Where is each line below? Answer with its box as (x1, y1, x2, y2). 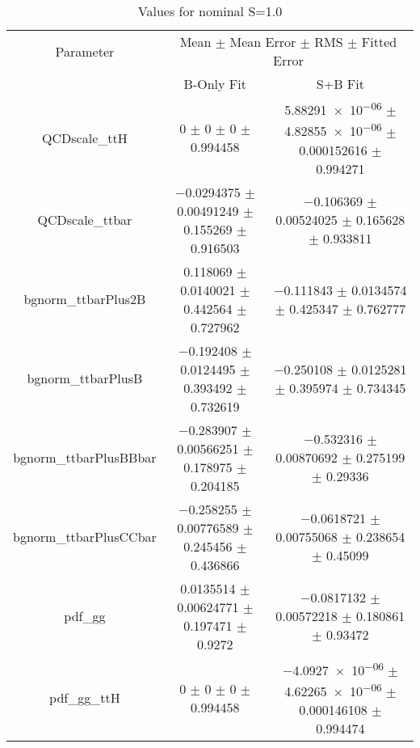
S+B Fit (316, 74, 364, 93)
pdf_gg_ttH (49, 688, 120, 708)
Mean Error (229, 32, 296, 51)
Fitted (361, 32, 397, 51)
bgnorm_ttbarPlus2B (23, 289, 146, 309)
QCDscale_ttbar (37, 210, 132, 230)
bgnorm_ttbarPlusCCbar (13, 527, 157, 547)
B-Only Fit (183, 74, 246, 93)
